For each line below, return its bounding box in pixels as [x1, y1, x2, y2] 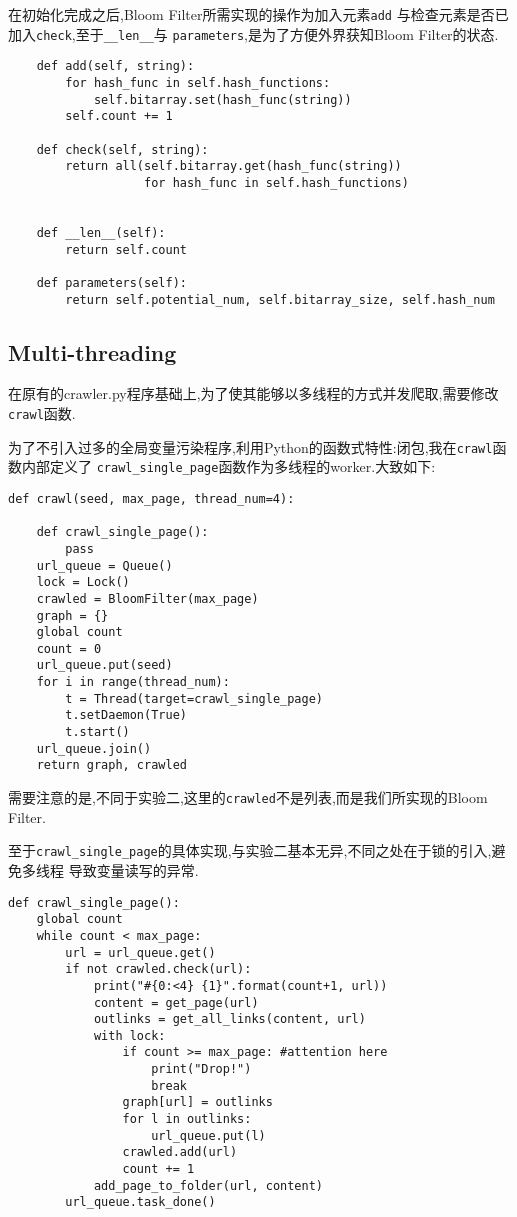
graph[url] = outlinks [122, 1095, 273, 1110]
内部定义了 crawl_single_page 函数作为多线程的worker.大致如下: [21, 456, 436, 477]
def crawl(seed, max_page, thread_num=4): [8, 491, 295, 506]
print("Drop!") [151, 1062, 252, 1077]
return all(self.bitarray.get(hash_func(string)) [65, 159, 402, 174]
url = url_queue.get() [65, 945, 216, 960]
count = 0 [36, 641, 102, 656]
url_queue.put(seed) [36, 658, 173, 673]
